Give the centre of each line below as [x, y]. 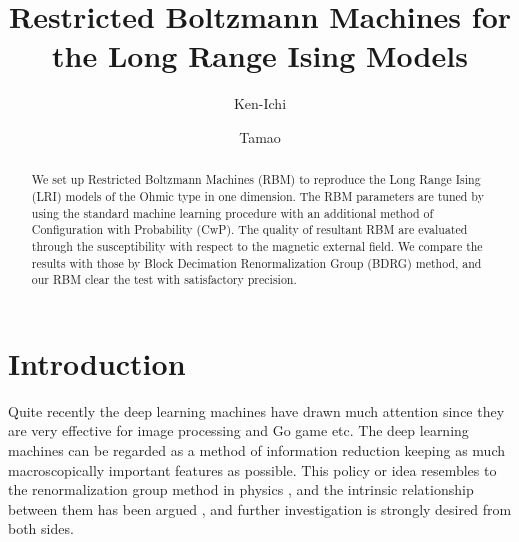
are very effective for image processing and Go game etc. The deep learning [238, 430]
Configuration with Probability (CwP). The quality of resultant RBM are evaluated [249, 229]
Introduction [97, 362]
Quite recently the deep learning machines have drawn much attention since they [256, 410]
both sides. [41, 528]
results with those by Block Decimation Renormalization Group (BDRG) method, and [256, 262]
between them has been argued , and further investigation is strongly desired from [260, 508]
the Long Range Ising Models [260, 55]
